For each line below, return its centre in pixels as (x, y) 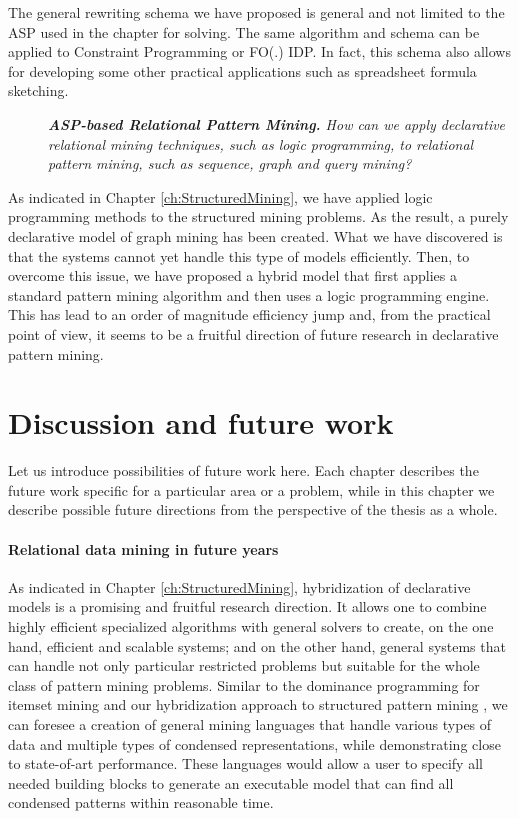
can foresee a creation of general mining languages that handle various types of (250, 723)
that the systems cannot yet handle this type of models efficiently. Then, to (239, 255)
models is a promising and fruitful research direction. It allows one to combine (247, 606)
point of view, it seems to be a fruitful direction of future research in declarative (253, 333)
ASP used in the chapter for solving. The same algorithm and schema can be (244, 31)
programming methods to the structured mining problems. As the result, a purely (258, 216)
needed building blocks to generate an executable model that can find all (231, 782)
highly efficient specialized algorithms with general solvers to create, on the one (251, 625)
